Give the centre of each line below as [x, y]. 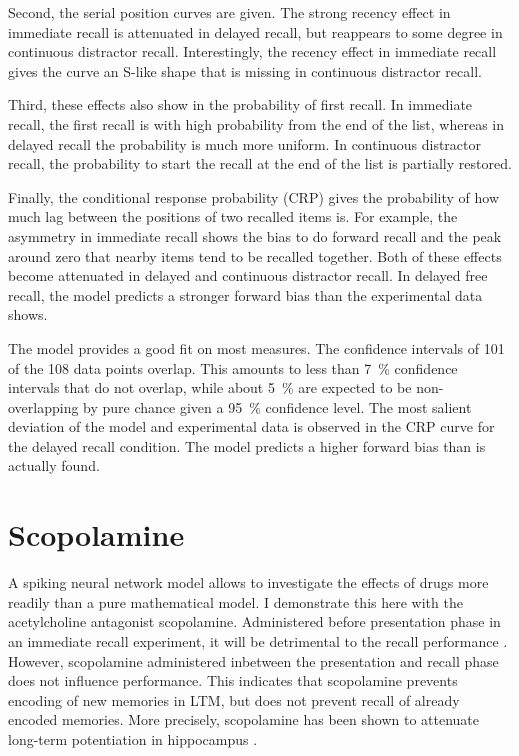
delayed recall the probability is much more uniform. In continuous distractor [244, 143]
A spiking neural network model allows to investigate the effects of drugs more [248, 582]
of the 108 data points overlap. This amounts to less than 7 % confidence [233, 367]
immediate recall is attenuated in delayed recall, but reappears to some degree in [255, 31]
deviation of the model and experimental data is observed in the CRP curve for [251, 426]
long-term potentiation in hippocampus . [133, 738]
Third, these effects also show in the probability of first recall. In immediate [240, 104]
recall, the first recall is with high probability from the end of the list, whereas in [256, 123]
